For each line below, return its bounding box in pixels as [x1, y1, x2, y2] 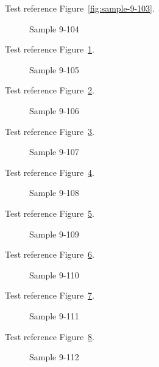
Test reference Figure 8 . [5, 330, 94, 343]
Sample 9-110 [29, 268, 79, 281]
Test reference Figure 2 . [5, 84, 94, 96]
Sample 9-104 [29, 22, 79, 35]
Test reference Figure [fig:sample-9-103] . [5, 2, 155, 14]
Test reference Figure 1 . [5, 43, 94, 56]
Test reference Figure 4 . [5, 165, 94, 178]
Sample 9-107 [29, 145, 79, 158]
